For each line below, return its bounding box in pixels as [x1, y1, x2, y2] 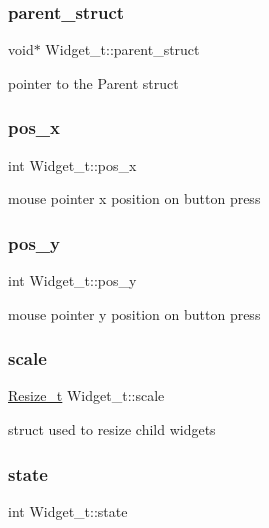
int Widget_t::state [8, 500, 128, 521]
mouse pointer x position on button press [8, 188, 261, 209]
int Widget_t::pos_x [8, 154, 137, 175]
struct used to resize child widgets [8, 419, 216, 440]
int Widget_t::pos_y [8, 270, 137, 291]
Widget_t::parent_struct [45, 39, 200, 60]
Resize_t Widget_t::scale [8, 385, 165, 406]
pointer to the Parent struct [8, 72, 179, 93]
